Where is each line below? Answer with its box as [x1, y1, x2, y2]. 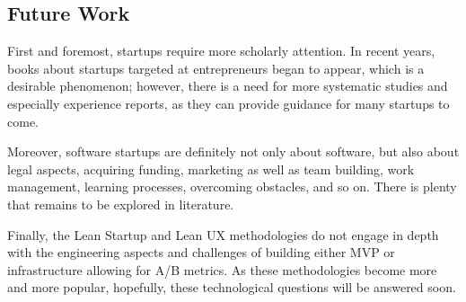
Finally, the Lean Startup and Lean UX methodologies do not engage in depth [7, 225, 439, 244]
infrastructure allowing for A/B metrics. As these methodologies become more [7, 260, 437, 279]
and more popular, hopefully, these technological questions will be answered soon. [7, 278, 456, 297]
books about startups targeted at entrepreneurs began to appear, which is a [7, 58, 425, 77]
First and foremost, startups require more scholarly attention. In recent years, [7, 41, 435, 60]
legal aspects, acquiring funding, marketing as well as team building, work [7, 159, 415, 178]
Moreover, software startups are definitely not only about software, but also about [7, 142, 460, 161]
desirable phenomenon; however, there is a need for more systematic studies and [7, 76, 448, 95]
